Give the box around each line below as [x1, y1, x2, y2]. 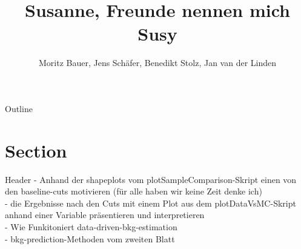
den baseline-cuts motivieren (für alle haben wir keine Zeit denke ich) [5, 185, 262, 198]
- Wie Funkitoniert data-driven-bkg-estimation [5, 221, 177, 233]
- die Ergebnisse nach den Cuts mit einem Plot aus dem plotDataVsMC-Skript [5, 196, 296, 209]
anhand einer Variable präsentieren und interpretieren [5, 208, 205, 221]
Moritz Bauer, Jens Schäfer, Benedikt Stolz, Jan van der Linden [38, 56, 277, 69]
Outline [5, 102, 33, 115]
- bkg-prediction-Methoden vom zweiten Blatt [5, 232, 175, 245]
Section [5, 138, 67, 162]
